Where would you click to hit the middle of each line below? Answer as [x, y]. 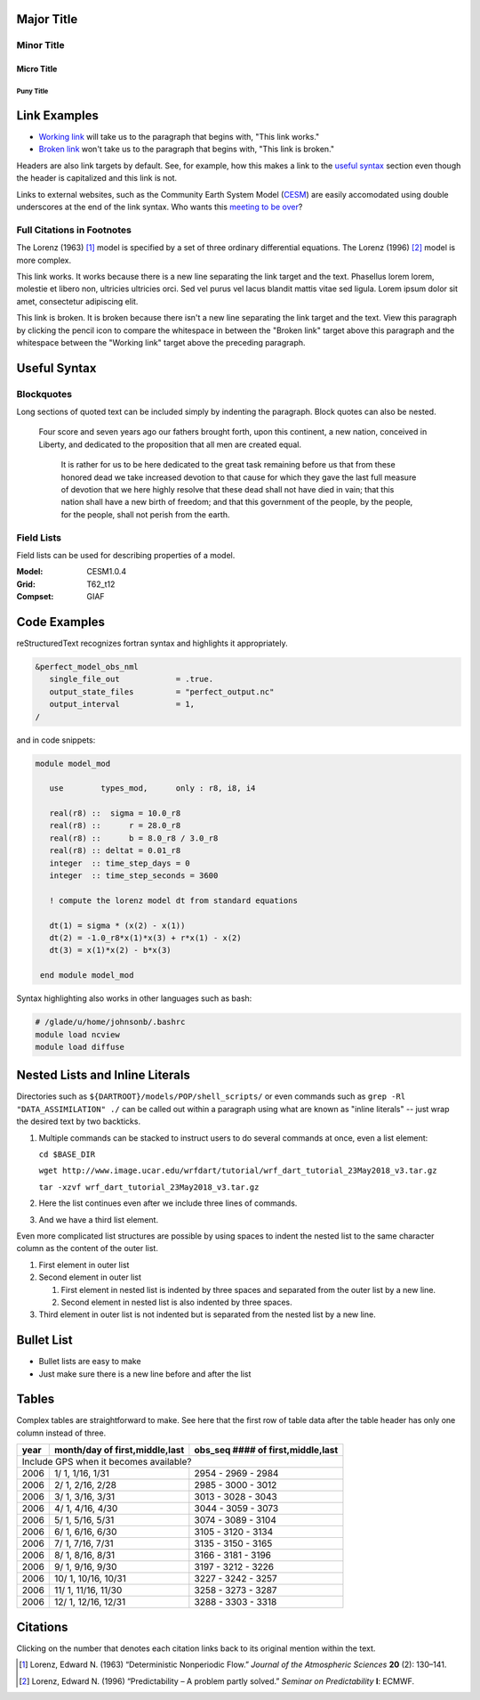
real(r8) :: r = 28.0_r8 [115, 826]
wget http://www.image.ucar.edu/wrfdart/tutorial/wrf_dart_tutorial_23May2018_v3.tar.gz [238, 1171]
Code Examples [61, 622]
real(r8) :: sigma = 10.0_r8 [115, 813]
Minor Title [40, 45]
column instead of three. [61, 1433]
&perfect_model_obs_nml [87, 667]
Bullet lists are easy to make [90, 1362]
